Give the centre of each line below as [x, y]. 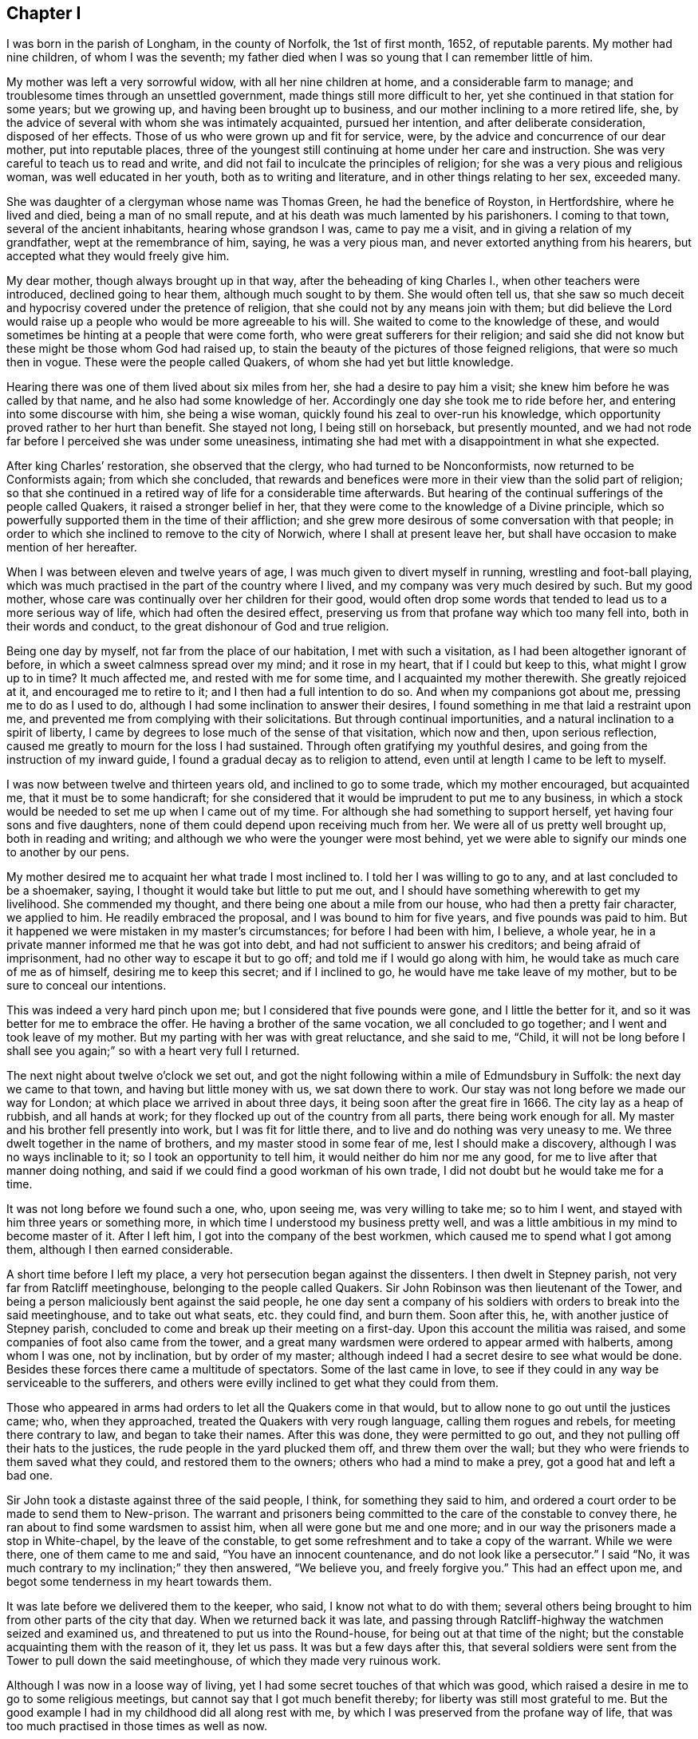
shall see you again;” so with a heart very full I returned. [153, 1051]
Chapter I [44, 13]
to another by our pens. [68, 852]
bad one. [30, 1476]
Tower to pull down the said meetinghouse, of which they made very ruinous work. [224, 1661]
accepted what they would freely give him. [118, 256]
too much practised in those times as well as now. [137, 1726]
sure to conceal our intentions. [87, 986]
